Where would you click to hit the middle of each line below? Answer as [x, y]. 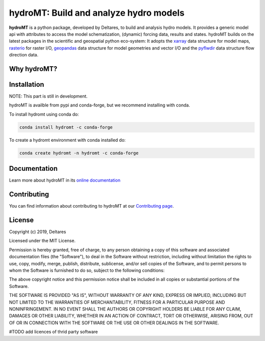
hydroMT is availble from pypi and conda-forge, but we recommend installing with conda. [100, 105]
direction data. [24, 55]
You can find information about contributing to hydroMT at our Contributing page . [92, 206]
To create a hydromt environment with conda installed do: [67, 140]
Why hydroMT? [33, 69]
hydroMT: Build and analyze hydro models [97, 13]
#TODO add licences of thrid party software [53, 332]
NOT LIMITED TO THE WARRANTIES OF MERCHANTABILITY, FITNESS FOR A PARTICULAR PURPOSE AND [117, 302]
